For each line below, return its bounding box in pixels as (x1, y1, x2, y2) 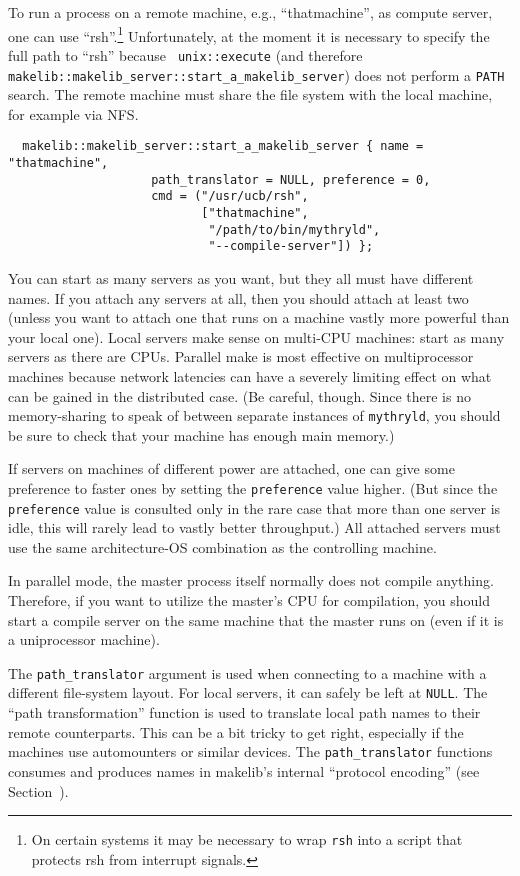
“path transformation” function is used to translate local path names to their (8, 702, 481, 723)
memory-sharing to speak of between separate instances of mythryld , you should (8, 405, 501, 426)
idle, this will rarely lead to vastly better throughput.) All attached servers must (8, 517, 501, 538)
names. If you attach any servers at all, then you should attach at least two (8, 287, 469, 308)
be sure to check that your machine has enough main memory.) (8, 424, 395, 445)
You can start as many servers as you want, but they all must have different (8, 267, 474, 288)
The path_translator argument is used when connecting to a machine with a (8, 662, 487, 683)
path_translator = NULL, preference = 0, (151, 172, 431, 187)
